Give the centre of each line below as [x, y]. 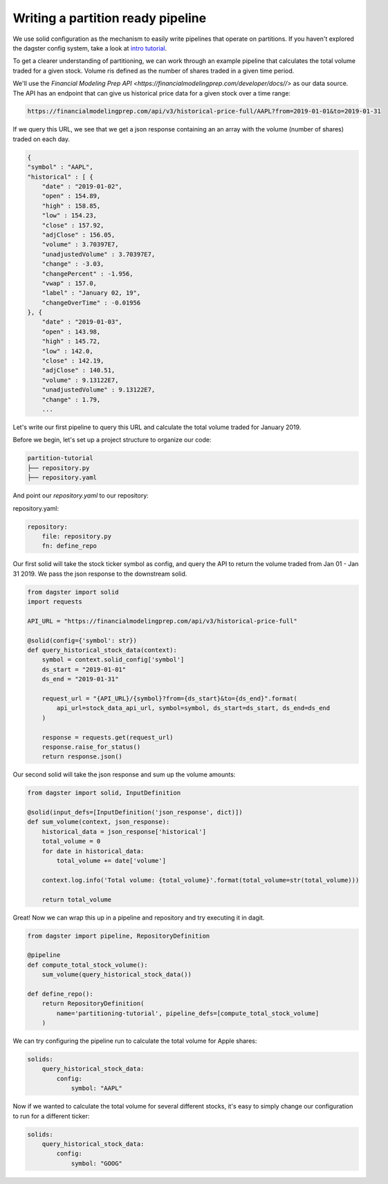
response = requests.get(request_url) [108, 737]
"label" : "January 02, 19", [91, 293]
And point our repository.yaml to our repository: [81, 495]
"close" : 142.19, [73, 361]
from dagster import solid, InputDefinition [104, 793]
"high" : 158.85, [71, 206]
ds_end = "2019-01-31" [80, 679]
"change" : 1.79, [71, 399]
